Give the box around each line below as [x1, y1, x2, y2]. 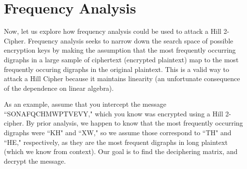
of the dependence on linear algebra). [4, 83, 114, 93]
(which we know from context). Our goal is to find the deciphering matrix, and [4, 146, 238, 156]
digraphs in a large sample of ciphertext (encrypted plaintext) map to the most [4, 54, 239, 64]
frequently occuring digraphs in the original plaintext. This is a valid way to [4, 64, 229, 74]
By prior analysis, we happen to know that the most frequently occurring [26, 118, 243, 128]
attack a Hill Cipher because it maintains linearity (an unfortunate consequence [4, 73, 240, 84]
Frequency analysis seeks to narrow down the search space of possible [28, 35, 233, 45]
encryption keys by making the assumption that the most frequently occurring [4, 45, 236, 55]
